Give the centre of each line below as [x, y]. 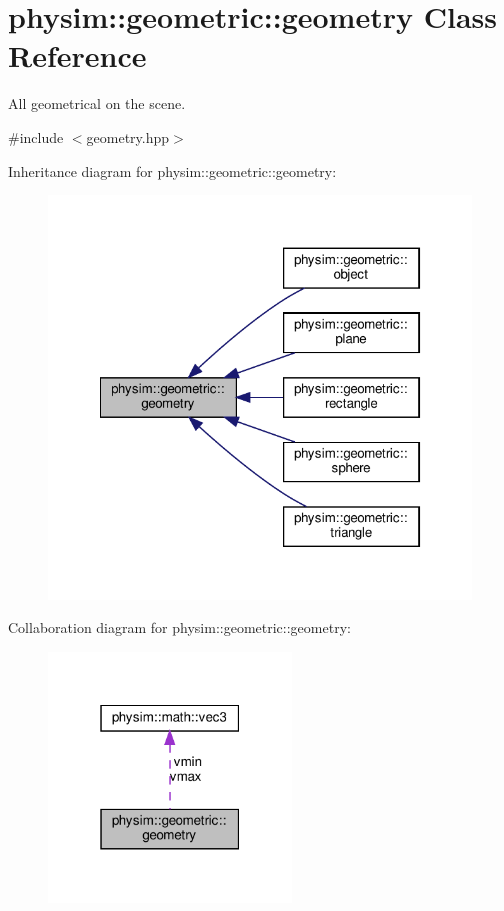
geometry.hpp [128, 136]
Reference [77, 55]
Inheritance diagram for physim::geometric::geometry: [172, 170]
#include [36, 136]
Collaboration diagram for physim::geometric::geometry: [179, 627]
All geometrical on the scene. [97, 103]
